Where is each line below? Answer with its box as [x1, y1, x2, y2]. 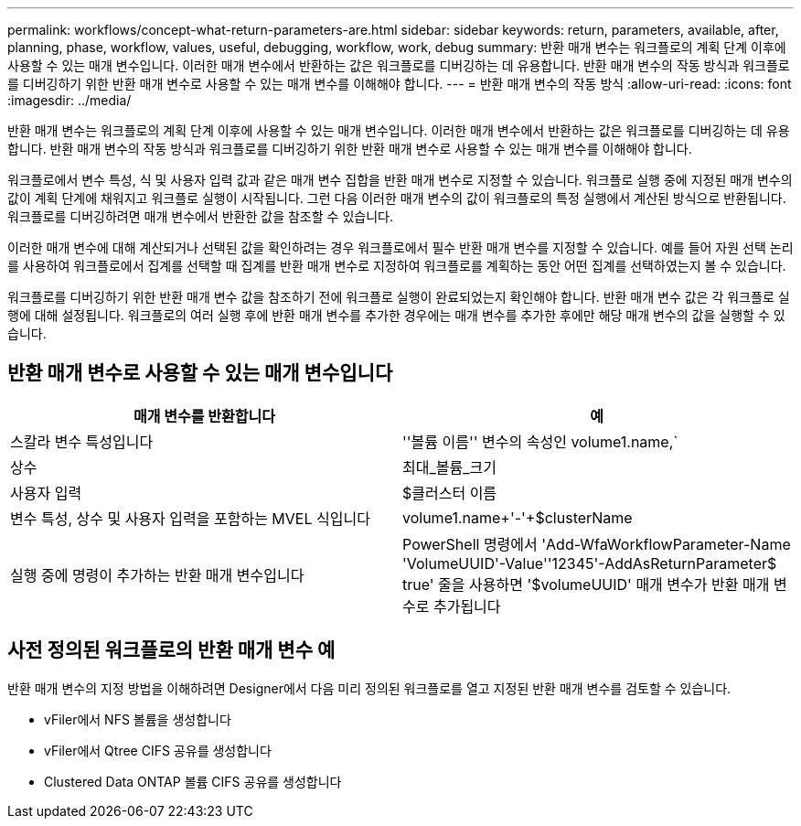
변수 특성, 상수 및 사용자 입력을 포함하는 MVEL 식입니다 [10, 509, 370, 528]
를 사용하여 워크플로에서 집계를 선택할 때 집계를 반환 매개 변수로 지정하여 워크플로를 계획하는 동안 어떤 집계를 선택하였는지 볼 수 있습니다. [7, 258, 786, 274]
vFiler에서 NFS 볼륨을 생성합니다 [44, 711, 231, 727]
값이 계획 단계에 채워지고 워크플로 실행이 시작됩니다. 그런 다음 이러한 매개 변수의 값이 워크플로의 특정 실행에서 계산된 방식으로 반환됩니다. [7, 190, 786, 206]
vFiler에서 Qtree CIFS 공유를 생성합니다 [44, 742, 272, 758]
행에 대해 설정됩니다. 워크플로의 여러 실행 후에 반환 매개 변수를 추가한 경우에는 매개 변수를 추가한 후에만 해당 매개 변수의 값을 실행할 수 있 [7, 307, 785, 323]
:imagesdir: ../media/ [7, 92, 132, 108]
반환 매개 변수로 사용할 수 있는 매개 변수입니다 [7, 361, 393, 385]
